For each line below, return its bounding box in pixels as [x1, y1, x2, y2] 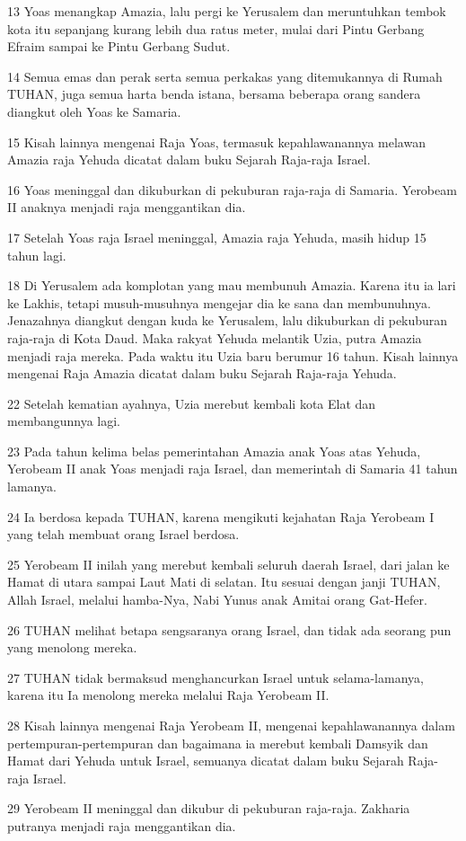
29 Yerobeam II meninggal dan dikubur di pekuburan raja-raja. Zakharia [7, 799, 410, 818]
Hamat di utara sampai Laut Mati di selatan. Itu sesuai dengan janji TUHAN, [7, 572, 441, 591]
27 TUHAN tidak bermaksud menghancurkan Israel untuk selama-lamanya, [7, 668, 424, 686]
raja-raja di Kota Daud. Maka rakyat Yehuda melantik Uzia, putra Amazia [7, 328, 422, 347]
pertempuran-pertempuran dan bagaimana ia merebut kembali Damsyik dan [7, 733, 428, 752]
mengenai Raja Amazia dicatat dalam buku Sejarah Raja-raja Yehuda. [7, 364, 397, 383]
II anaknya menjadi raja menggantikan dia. [7, 198, 246, 217]
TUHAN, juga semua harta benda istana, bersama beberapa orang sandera [7, 84, 421, 103]
